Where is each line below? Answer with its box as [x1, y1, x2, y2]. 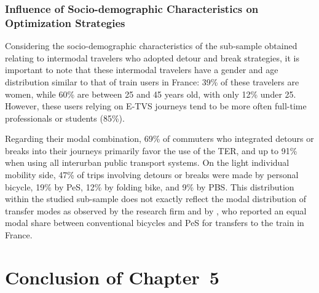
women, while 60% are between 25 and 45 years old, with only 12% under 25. [5, 87, 296, 100]
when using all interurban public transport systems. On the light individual [5, 156, 289, 169]
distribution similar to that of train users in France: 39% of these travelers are [5, 75, 299, 88]
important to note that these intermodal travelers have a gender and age [5, 63, 278, 76]
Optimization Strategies [5, 15, 125, 30]
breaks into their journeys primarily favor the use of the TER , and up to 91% [5, 144, 297, 157]
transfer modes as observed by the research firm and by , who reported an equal [5, 204, 307, 217]
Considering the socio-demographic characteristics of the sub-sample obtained [5, 39, 297, 52]
